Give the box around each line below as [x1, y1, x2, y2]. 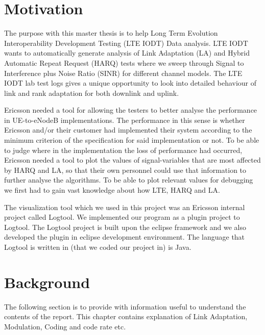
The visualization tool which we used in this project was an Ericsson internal [4, 201, 245, 212]
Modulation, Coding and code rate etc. [4, 321, 126, 331]
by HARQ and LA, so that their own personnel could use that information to [4, 164, 247, 175]
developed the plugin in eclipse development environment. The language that [4, 231, 245, 242]
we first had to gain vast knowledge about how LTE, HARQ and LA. [4, 185, 220, 195]
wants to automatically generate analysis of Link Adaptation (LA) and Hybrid [4, 47, 250, 58]
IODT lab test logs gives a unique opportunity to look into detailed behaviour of [4, 78, 257, 88]
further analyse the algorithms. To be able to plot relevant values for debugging [4, 174, 253, 185]
